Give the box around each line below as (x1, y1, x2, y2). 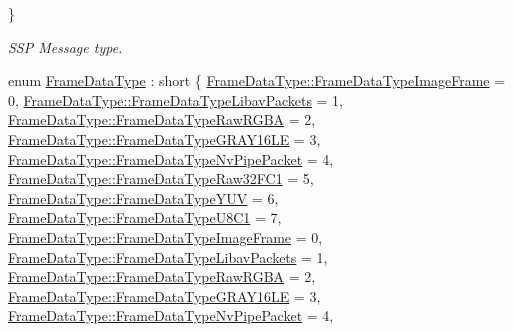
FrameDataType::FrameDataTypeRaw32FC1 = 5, (8, 168, 314, 189)
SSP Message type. (8, 36, 123, 57)
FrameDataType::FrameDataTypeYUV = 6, (8, 187, 279, 208)
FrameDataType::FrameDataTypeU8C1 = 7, (8, 207, 282, 228)
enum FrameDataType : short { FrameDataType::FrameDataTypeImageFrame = (8, 70, 506, 91)
